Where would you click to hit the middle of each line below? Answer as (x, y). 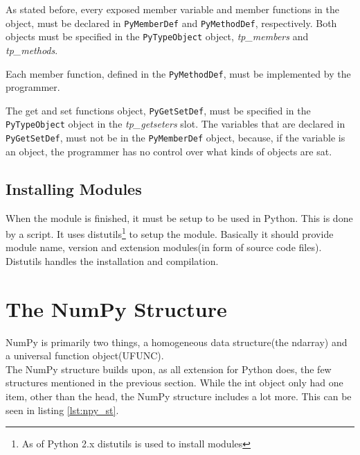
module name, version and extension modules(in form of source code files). (164, 247)
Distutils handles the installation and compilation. (112, 260)
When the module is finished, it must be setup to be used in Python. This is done (179, 217)
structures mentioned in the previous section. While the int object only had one (174, 383)
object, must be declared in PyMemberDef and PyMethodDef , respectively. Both (171, 23)
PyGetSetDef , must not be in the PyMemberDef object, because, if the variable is (175, 138)
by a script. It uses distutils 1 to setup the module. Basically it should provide (170, 233)
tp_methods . (32, 50)
